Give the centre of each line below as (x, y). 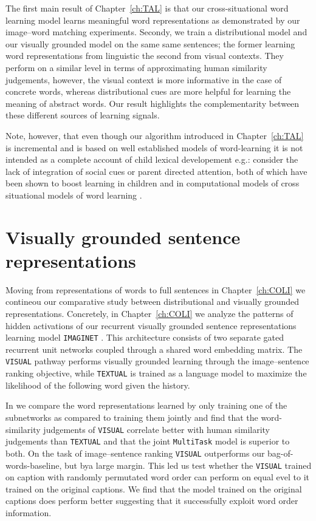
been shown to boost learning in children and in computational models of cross (153, 183)
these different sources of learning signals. (83, 115)
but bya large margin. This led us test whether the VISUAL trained (188, 465)
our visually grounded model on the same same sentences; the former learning (150, 43)
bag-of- (280, 453)
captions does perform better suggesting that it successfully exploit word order (152, 501)
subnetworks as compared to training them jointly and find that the (132, 417)
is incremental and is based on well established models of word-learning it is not (154, 147)
